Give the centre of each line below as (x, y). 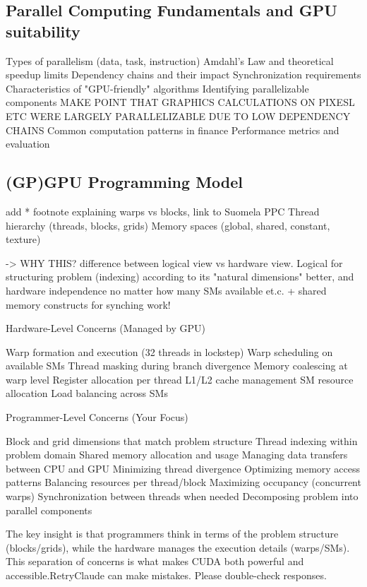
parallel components (49, 510)
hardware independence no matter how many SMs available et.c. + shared (166, 290)
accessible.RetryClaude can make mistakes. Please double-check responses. (166, 575)
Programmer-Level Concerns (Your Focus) (97, 417)
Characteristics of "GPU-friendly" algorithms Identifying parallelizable (157, 88)
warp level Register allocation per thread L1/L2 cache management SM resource (180, 379)
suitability (43, 31)
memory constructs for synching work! (88, 304)
